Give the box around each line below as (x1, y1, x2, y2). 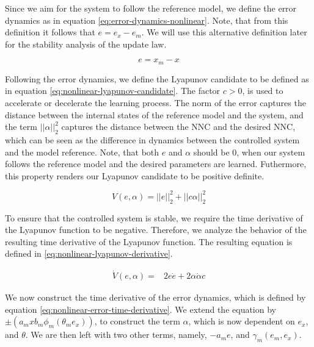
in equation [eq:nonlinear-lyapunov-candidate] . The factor (5, 84, 221, 97)
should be (193, 145, 230, 158)
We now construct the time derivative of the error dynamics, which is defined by (5, 291, 306, 304)
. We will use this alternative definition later (141, 26, 307, 38)
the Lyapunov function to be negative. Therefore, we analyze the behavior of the (5, 223, 307, 236)
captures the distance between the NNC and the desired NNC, (61, 120, 296, 133)
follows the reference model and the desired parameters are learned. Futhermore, (5, 157, 307, 170)
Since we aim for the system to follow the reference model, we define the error (5, 2, 297, 14)
